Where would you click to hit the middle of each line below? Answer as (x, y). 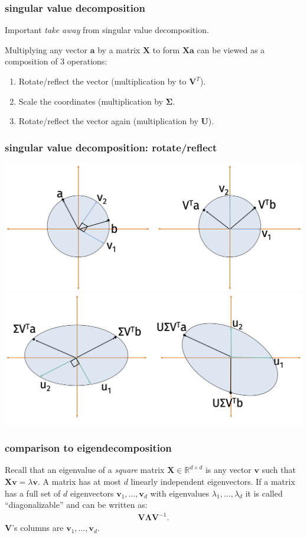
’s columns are (38, 528)
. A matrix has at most (79, 482)
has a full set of (33, 493)
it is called (264, 493)
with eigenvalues (180, 493)
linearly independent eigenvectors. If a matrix (213, 482)
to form (166, 49)
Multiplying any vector (46, 49)
